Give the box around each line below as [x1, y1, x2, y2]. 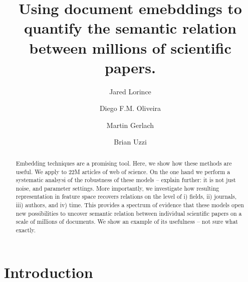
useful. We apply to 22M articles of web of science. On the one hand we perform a [16, 167, 230, 176]
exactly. [16, 226, 36, 234]
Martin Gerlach [106, 119, 154, 130]
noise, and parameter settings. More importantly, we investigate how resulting [16, 184, 219, 192]
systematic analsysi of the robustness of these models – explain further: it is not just [16, 176, 236, 184]
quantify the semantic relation [24, 18, 236, 38]
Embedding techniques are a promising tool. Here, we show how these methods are [16, 159, 232, 167]
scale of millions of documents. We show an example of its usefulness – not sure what [16, 217, 238, 226]
